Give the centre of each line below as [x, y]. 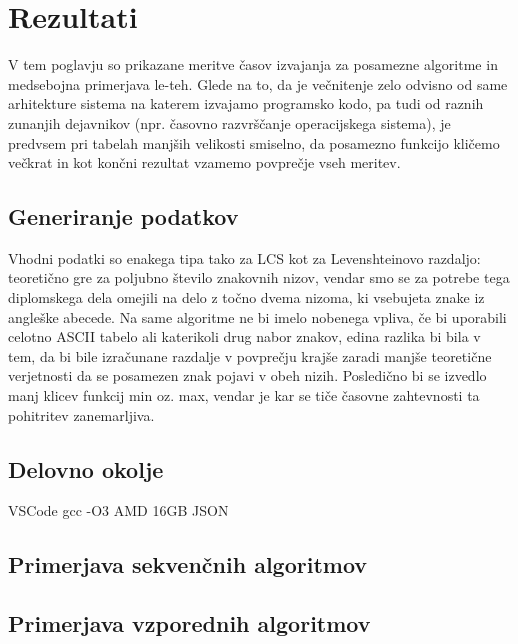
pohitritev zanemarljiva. [81, 414]
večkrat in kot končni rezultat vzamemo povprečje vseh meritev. [204, 162]
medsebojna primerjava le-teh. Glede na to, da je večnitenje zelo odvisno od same [258, 83]
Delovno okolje [86, 468]
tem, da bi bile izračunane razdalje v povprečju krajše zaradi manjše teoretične [250, 355]
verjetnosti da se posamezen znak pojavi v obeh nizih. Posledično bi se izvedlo [247, 375]
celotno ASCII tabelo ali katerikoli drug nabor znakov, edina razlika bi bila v [244, 336]
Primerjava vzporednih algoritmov [189, 623]
